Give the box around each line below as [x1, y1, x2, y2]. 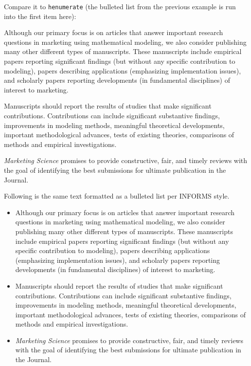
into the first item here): [4, 11, 76, 21]
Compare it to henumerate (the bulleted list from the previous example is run [4, 1, 236, 11]
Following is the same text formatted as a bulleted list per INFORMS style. [4, 191, 230, 201]
